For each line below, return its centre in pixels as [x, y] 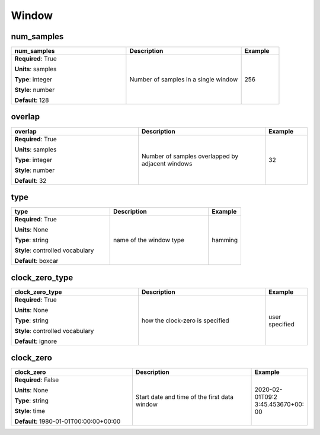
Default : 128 [32, 100]
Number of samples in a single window [184, 80]
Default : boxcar [36, 261]
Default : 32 [31, 180]
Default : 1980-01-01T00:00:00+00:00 [68, 421]
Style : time [30, 411]
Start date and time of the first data [185, 397]
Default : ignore [36, 341]
